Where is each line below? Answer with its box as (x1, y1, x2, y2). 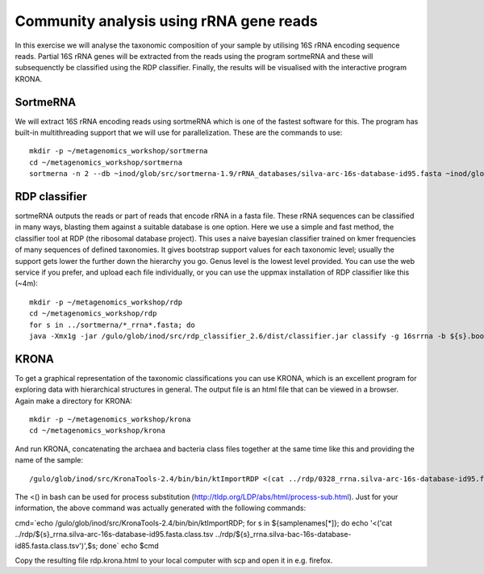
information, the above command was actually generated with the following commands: (15, 503, 307, 513)
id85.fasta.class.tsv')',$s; (15, 541, 98, 551)
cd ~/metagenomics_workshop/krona (29, 426, 165, 435)
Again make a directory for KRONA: (15, 396, 133, 405)
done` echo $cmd (99, 541, 159, 551)
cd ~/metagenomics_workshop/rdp (29, 309, 157, 318)
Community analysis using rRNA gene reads (15, 12, 318, 30)
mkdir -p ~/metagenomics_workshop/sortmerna (29, 146, 209, 156)
